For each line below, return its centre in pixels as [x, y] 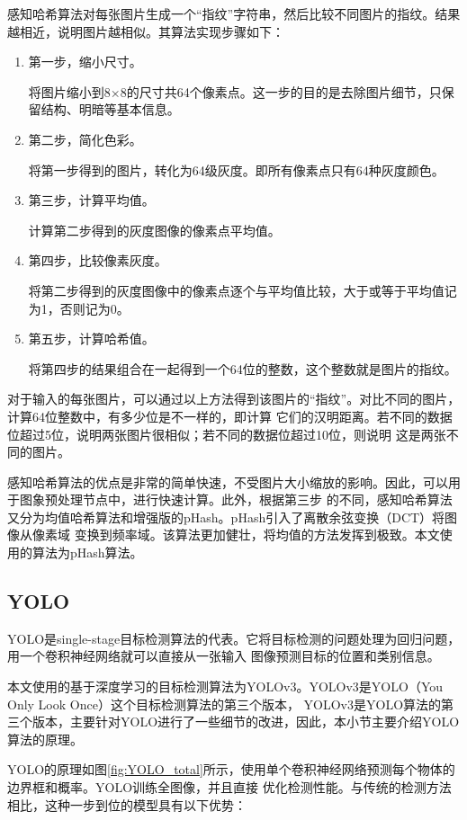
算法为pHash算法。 [87, 553]
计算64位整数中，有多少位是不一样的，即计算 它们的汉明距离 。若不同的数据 [230, 416]
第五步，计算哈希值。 [91, 339]
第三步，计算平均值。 [91, 200]
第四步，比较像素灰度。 [98, 260]
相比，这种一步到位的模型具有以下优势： [127, 804]
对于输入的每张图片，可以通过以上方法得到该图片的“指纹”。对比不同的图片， [234, 399]
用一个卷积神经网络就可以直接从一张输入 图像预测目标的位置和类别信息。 [224, 656]
